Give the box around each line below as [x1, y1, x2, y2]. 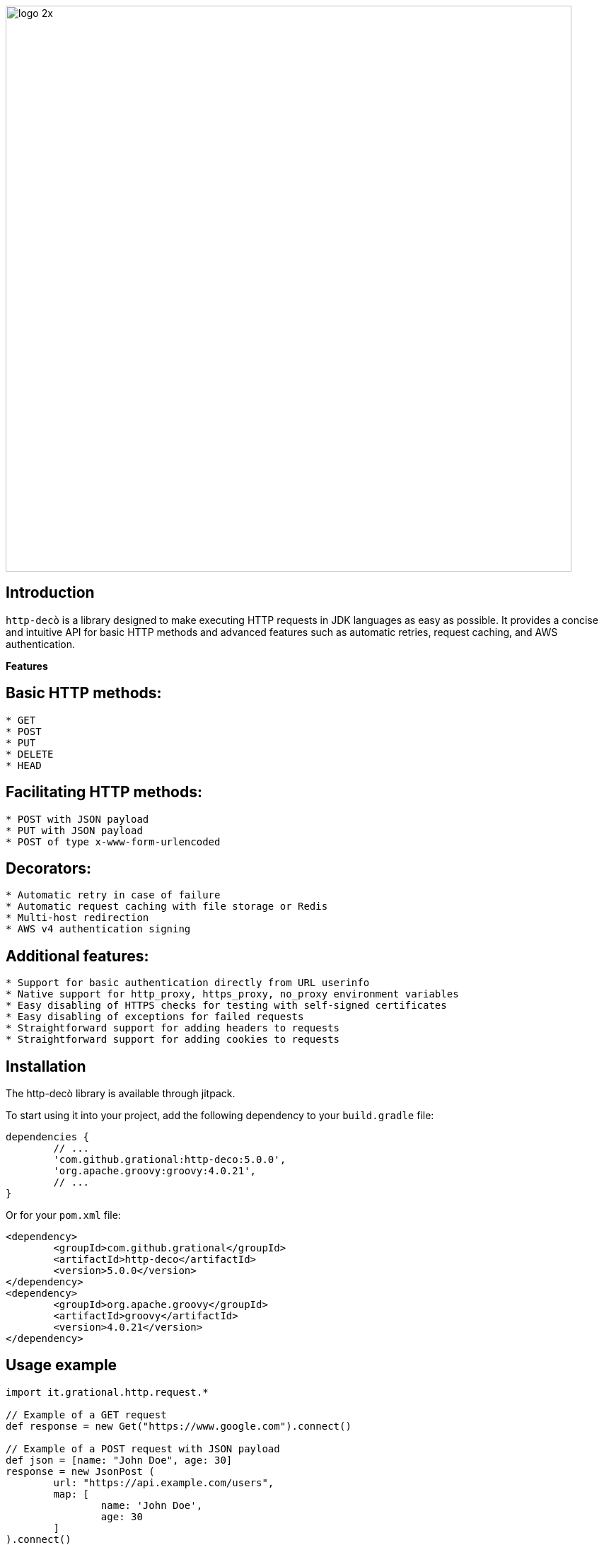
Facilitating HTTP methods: [6, 783, 202, 802]
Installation [6, 1057, 86, 1075]
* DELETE [6, 748, 54, 760]
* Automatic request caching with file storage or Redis [6, 901, 328, 913]
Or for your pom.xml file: [6, 1209, 121, 1222]
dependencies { [6, 1131, 90, 1143]
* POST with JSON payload [6, 813, 149, 825]
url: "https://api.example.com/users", [53, 1476, 274, 1488]
